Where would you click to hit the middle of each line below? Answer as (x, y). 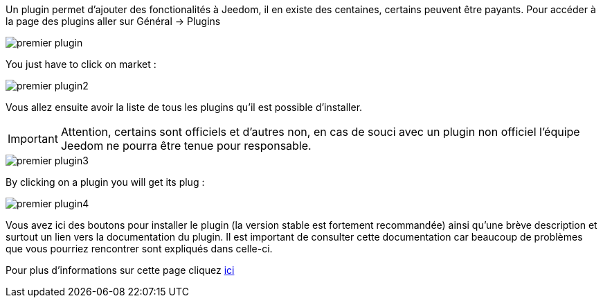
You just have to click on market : (81, 64)
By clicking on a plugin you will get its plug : (105, 182)
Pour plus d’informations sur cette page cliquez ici (120, 270)
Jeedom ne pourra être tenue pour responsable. (186, 146)
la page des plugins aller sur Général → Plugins (113, 21)
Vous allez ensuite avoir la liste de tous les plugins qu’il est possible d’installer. (184, 107)
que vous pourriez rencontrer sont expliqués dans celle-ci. (139, 249)
